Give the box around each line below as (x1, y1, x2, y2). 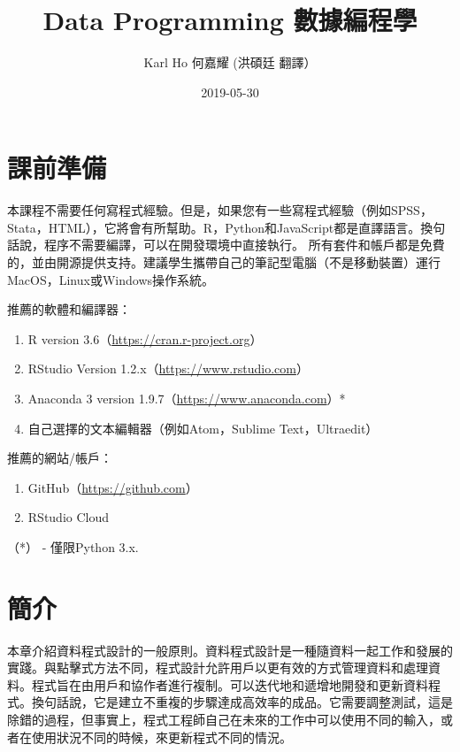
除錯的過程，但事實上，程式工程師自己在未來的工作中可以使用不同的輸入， (7, 710, 441, 729)
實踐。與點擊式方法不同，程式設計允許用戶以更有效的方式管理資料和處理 (7, 658, 428, 677)
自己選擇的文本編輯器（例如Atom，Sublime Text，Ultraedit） (27, 418, 379, 437)
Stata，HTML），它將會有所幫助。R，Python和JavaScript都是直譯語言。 (7, 218, 421, 236)
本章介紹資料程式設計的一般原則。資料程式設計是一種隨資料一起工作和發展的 (7, 641, 453, 659)
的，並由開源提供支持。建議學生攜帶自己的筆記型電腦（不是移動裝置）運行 (7, 253, 441, 272)
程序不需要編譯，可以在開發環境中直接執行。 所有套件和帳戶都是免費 (43, 235, 445, 254)
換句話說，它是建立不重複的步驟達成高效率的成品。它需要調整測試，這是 (31, 693, 453, 711)
